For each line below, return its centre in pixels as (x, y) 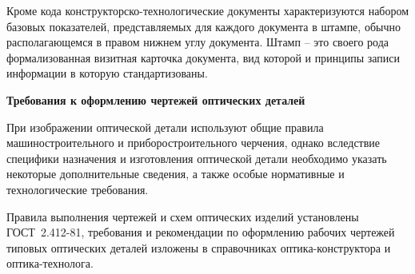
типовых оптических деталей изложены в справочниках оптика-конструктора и (199, 247)
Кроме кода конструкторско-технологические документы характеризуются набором (208, 10)
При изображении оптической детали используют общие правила (165, 127)
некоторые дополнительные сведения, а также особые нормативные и (176, 174)
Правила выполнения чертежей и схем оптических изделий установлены (183, 216)
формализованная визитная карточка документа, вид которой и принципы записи (204, 57)
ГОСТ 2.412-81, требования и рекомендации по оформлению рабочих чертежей (201, 232)
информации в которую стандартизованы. (107, 73)
